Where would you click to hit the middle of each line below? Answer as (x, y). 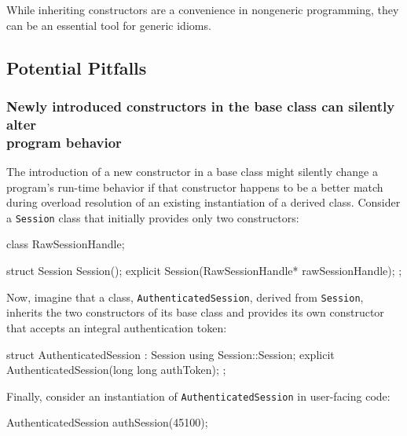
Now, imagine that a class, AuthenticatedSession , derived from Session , (185, 297)
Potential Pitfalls (77, 67)
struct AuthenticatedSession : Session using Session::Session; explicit (170, 354)
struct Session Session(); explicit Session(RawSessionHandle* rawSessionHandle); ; (204, 271)
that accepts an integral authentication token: (117, 327)
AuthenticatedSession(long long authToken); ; (116, 370)
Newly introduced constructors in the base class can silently (201, 106)
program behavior (64, 142)
